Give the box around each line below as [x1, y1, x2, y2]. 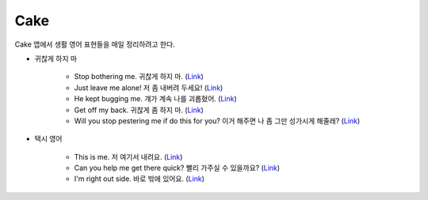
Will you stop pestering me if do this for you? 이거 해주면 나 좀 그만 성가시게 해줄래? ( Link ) [74, 115, 361, 126]
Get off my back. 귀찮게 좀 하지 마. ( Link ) [74, 105, 204, 115]
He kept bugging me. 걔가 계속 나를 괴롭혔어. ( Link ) [74, 94, 237, 104]
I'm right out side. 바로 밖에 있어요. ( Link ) [74, 174, 205, 183]
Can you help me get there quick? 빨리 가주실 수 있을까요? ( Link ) [74, 163, 281, 173]
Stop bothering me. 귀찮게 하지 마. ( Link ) [74, 72, 204, 81]
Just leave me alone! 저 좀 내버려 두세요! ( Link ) [74, 83, 224, 92]
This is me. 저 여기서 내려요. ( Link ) [74, 152, 183, 161]
